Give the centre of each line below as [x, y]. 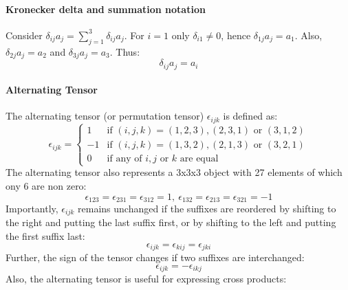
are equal [199, 159]
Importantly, [32, 208]
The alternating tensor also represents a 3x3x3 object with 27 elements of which [174, 172]
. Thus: [125, 51]
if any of [124, 159]
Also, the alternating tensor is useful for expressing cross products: [146, 279]
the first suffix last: [45, 236]
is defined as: [250, 116]
